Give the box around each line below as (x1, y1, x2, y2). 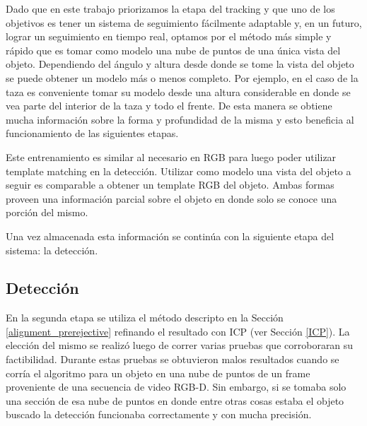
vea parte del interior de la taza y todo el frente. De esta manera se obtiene (6, 98, 332, 113)
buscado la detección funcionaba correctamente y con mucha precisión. (6, 407, 312, 422)
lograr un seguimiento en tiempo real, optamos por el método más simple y (6, 29, 332, 44)
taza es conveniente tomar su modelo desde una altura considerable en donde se (6, 84, 351, 99)
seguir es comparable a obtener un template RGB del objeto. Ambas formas (6, 177, 334, 192)
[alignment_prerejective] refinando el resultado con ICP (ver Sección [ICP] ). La (6, 324, 350, 338)
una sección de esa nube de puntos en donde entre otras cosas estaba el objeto (6, 393, 344, 408)
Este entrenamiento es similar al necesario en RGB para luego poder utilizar (6, 149, 337, 164)
